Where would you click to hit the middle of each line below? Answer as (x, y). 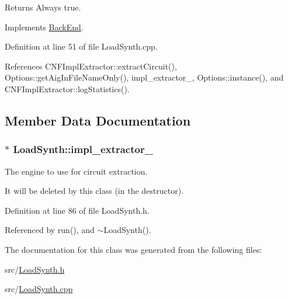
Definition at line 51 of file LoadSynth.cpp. (81, 46)
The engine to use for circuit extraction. (76, 171)
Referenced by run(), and (50, 230)
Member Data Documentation (98, 120)
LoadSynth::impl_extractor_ (83, 149)
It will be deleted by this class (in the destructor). (94, 191)
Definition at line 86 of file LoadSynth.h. (77, 210)
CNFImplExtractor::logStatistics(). (67, 88)
